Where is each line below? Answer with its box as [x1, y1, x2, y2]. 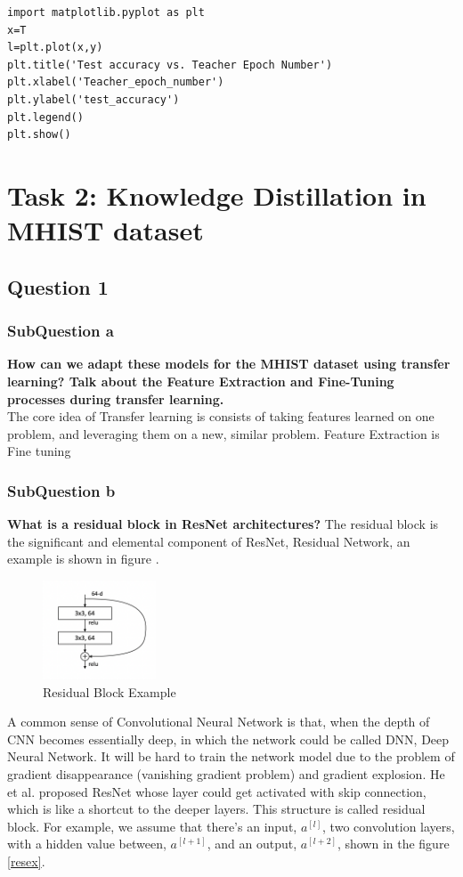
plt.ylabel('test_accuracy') [7, 93, 180, 106]
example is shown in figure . [7, 549, 159, 568]
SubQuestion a [7, 320, 114, 342]
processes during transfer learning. [7, 389, 224, 408]
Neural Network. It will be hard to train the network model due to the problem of [7, 747, 455, 766]
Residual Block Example [43, 682, 176, 701]
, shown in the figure [337, 834, 450, 853]
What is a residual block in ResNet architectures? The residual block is [7, 515, 439, 533]
